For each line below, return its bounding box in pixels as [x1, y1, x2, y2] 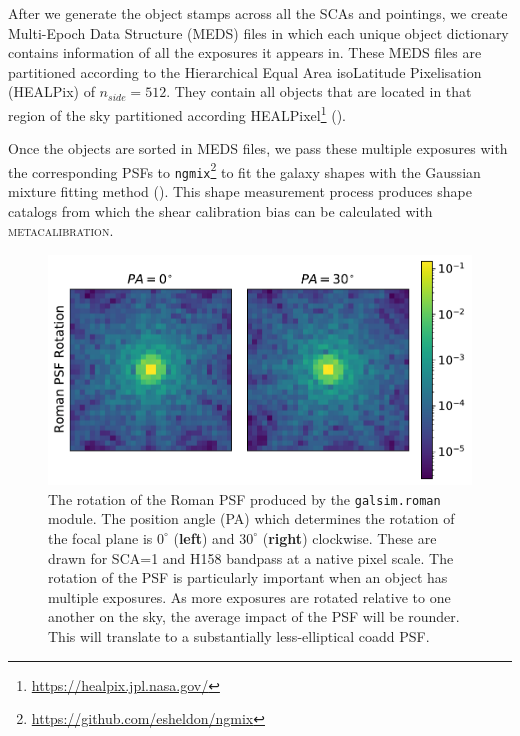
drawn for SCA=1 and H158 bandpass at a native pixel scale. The [48, 547, 454, 568]
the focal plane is [48, 527, 153, 548]
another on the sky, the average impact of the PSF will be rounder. [48, 606, 460, 627]
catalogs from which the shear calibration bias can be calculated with [8, 200, 433, 221]
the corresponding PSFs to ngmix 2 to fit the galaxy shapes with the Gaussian [8, 158, 481, 182]
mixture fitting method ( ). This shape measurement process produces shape [8, 181, 472, 202]
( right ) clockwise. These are [262, 527, 437, 548]
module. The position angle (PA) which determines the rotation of [48, 508, 455, 529]
